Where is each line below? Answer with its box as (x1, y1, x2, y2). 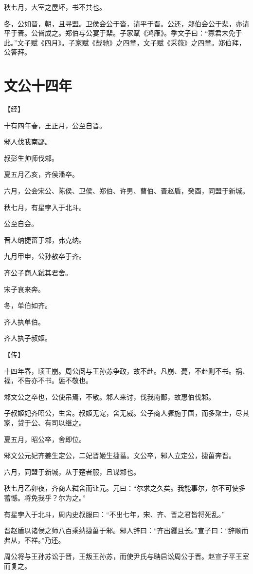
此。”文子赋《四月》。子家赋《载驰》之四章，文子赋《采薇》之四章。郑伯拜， (4, 37, 246, 47)
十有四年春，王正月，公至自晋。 (4, 120, 106, 130)
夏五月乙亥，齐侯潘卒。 (4, 169, 79, 179)
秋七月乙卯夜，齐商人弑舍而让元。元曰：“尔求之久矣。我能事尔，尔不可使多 (4, 483, 246, 493)
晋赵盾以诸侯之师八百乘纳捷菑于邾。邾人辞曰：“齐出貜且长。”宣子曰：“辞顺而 (4, 525, 249, 536)
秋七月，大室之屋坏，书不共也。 (4, 2, 106, 12)
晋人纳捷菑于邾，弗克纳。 (4, 234, 86, 245)
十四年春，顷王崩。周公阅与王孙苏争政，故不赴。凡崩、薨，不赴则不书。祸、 (4, 365, 249, 376)
